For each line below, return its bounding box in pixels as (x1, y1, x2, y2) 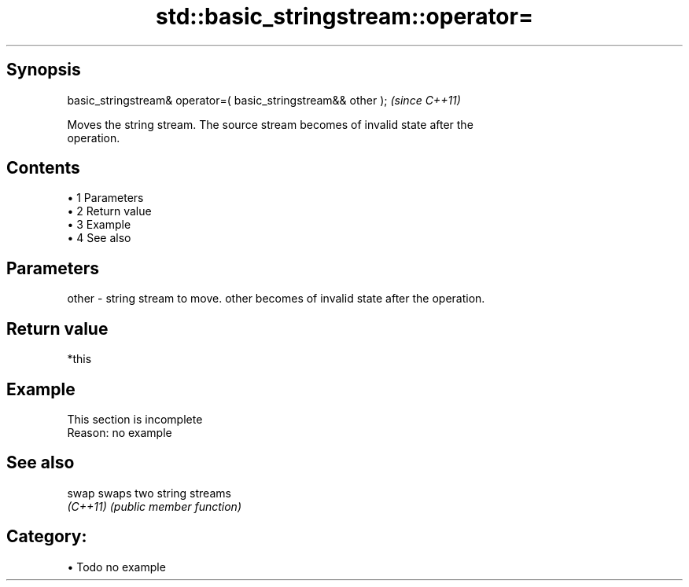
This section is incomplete (67, 412, 203, 426)
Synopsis (6, 60, 81, 80)
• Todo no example (67, 559, 166, 574)
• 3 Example (67, 218, 131, 232)
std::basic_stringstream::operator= (156, 3, 533, 30)
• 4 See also (67, 231, 131, 245)
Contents (6, 158, 80, 178)
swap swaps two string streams (67, 486, 231, 500)
